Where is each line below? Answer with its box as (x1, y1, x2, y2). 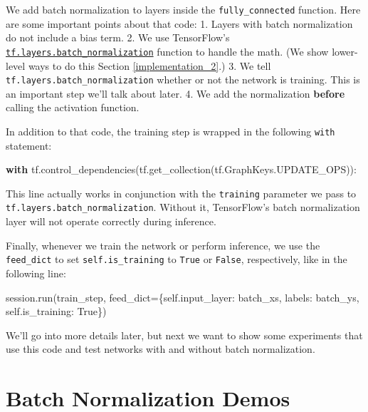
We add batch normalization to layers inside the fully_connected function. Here (6, 2, 361, 16)
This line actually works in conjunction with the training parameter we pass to (6, 185, 357, 200)
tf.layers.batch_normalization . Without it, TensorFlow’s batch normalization (6, 200, 360, 215)
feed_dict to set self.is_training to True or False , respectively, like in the (6, 252, 347, 267)
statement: (6, 138, 52, 153)
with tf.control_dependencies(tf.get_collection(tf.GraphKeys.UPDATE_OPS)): (6, 162, 357, 177)
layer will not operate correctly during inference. (6, 214, 216, 229)
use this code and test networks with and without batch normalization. (6, 341, 315, 356)
